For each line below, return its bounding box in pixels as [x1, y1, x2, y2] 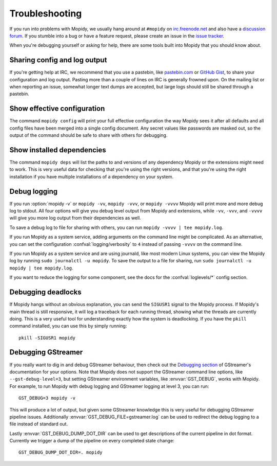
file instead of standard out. [9, 421, 68, 427]
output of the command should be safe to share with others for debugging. [9, 132, 168, 138]
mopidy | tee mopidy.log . [9, 265, 73, 271]
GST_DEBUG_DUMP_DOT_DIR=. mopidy [18, 450, 103, 455]
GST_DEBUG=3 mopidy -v [18, 395, 76, 401]
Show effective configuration [9, 104, 105, 113]
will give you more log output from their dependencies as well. [9, 215, 141, 221]
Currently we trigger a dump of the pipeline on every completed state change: [9, 438, 174, 444]
